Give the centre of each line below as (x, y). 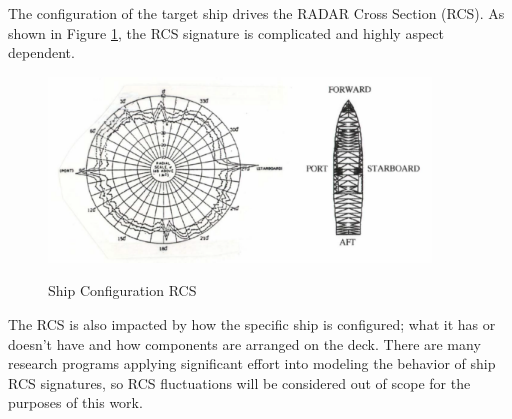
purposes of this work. (75, 402)
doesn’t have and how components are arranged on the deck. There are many (244, 343)
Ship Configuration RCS (122, 290)
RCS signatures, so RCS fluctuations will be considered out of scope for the (239, 382)
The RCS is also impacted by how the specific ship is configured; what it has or (252, 323)
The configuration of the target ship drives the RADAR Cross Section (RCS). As (256, 13)
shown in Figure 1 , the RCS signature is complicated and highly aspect (226, 32)
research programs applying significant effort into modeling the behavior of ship (252, 363)
